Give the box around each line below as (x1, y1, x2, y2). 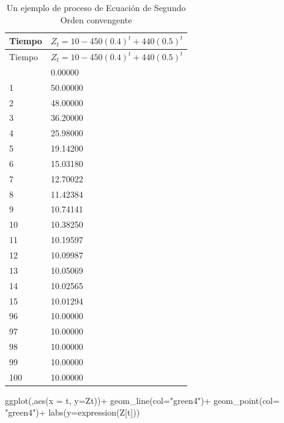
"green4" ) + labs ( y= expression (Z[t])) (5, 406, 140, 419)
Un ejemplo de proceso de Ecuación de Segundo (6, 1, 186, 14)
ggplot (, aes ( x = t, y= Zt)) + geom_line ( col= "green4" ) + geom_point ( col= (5, 394, 280, 406)
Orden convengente (60, 13, 132, 26)
